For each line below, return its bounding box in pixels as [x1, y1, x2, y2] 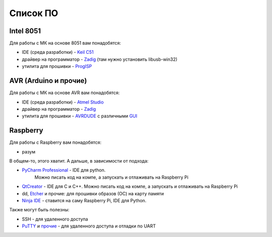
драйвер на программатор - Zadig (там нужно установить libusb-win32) [22, 56, 178, 62]
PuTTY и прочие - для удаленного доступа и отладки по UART [22, 223, 156, 229]
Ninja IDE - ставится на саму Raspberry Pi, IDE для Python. [22, 197, 147, 203]
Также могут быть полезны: [9, 207, 70, 213]
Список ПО [9, 8, 58, 19]
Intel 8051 [9, 27, 41, 35]
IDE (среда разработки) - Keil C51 [22, 49, 94, 55]
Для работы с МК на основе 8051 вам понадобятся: [9, 40, 121, 46]
